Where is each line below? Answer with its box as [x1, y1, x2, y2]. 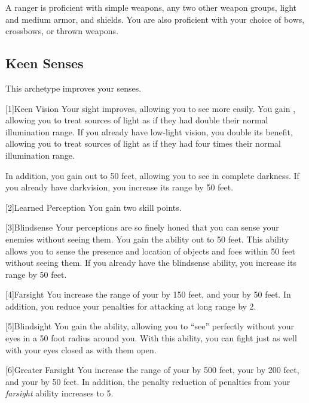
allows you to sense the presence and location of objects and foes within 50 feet [5, 244, 296, 257]
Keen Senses [5, 54, 84, 72]
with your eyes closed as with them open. [5, 343, 157, 356]
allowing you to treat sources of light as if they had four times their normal [5, 137, 281, 150]
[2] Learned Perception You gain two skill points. [5, 201, 182, 213]
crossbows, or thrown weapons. [5, 25, 119, 37]
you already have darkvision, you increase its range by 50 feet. [5, 181, 234, 193]
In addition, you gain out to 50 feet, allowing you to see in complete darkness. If [5, 169, 299, 181]
